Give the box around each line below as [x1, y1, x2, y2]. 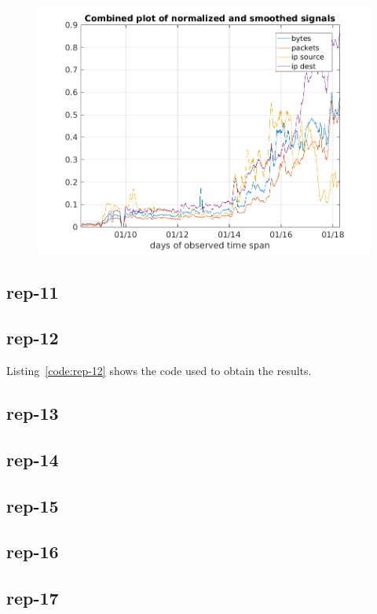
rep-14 [6, 447, 59, 471]
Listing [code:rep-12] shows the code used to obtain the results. [6, 362, 312, 379]
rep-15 [6, 493, 59, 517]
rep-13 [6, 401, 59, 425]
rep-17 [6, 586, 59, 610]
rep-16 [6, 539, 59, 564]
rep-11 [6, 279, 59, 303]
